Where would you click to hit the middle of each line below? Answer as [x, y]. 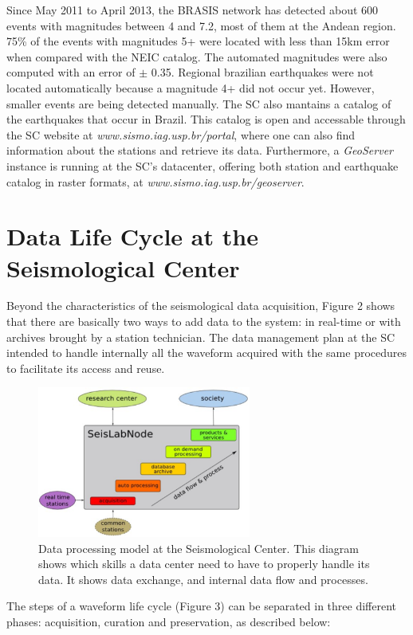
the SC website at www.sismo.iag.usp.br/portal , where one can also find [181, 134]
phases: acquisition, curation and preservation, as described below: [169, 622]
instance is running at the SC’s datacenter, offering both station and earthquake [203, 165]
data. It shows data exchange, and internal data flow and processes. [203, 579]
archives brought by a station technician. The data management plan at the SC [201, 337]
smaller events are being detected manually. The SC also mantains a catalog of [199, 103]
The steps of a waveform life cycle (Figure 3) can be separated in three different [202, 606]
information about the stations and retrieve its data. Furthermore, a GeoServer [200, 150]
